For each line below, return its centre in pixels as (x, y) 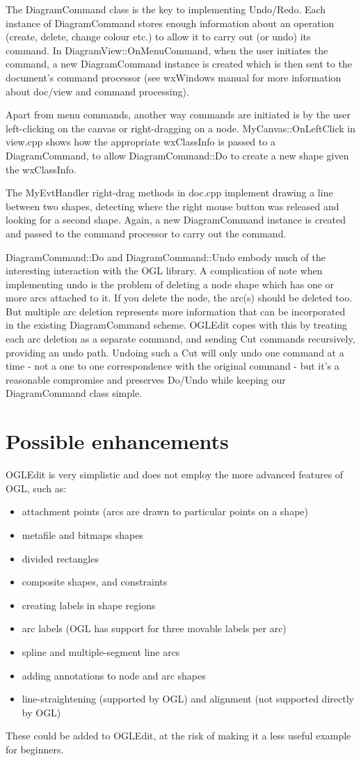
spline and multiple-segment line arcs (101, 651)
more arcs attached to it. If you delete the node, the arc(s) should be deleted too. (179, 298)
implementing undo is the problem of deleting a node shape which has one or (170, 284)
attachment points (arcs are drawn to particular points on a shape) (165, 511)
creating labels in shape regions (89, 605)
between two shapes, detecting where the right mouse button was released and (173, 206)
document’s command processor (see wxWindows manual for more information (174, 77)
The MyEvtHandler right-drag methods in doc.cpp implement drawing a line (169, 193)
